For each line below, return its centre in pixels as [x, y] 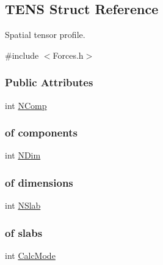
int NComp [26, 105]
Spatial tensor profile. [45, 35]
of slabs [24, 232]
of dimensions [39, 182]
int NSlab [23, 205]
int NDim [23, 155]
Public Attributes [49, 82]
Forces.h [68, 55]
